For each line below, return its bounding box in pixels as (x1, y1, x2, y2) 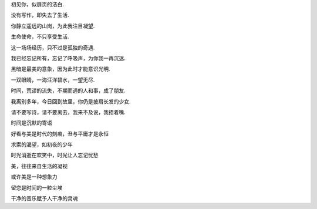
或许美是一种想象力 (11, 173, 58, 180)
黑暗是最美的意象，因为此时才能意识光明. (11, 65, 111, 73)
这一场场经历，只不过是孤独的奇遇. (11, 44, 95, 51)
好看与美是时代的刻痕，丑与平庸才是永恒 (11, 130, 109, 137)
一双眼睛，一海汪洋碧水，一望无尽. (11, 76, 95, 83)
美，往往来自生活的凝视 (11, 162, 68, 170)
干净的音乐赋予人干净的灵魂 (11, 195, 78, 202)
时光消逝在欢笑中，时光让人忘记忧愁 (11, 151, 99, 159)
